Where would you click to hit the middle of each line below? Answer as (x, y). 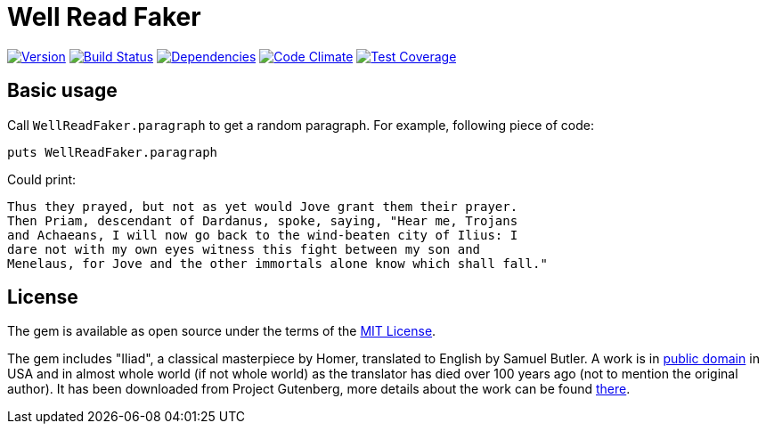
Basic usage (62, 91)
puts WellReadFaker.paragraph (113, 152)
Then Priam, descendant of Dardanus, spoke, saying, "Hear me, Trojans (263, 220)
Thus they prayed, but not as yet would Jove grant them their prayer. (263, 206)
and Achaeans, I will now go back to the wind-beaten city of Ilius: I (263, 235)
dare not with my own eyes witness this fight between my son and (244, 249)
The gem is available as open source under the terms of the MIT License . (222, 331)
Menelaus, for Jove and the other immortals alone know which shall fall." (277, 263)
